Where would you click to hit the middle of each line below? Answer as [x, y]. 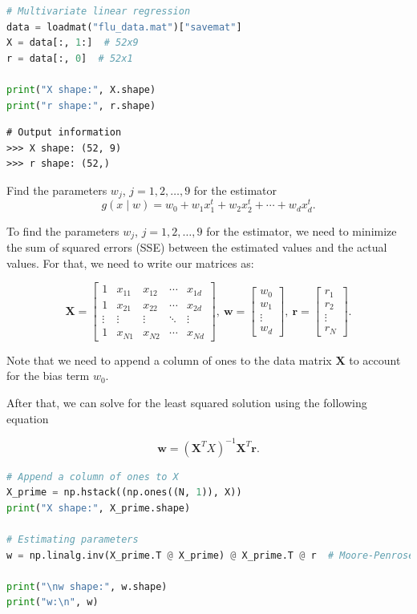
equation [28, 418]
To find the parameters [63, 230]
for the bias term [48, 376]
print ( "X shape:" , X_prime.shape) [99, 508]
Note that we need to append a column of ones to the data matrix [169, 360]
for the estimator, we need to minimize [302, 230]
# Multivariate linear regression [99, 11]
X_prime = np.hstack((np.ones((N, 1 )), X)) [124, 493]
